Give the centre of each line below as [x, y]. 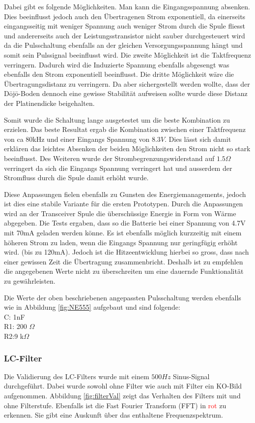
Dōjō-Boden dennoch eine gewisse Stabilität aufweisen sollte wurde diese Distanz [126, 93]
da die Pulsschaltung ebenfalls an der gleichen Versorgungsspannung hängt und [123, 45]
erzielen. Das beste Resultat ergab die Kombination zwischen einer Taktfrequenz [125, 129]
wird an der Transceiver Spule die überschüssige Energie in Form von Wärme [120, 213]
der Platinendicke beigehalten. [49, 103]
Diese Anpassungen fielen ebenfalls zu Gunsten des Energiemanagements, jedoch [125, 194]
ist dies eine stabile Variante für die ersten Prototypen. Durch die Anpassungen [124, 204]
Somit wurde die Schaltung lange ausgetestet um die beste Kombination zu [117, 119]
